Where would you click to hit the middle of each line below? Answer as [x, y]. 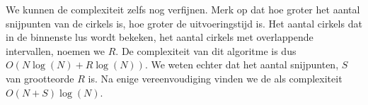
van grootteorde [40, 78]
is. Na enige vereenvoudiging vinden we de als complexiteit [215, 78]
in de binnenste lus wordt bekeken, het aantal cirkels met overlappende [160, 37]
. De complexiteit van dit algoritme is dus [206, 50]
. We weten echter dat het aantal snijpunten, [242, 64]
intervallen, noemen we [56, 50]
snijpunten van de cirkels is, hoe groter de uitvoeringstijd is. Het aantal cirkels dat [184, 23]
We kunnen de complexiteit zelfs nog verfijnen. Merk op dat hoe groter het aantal [183, 9]
